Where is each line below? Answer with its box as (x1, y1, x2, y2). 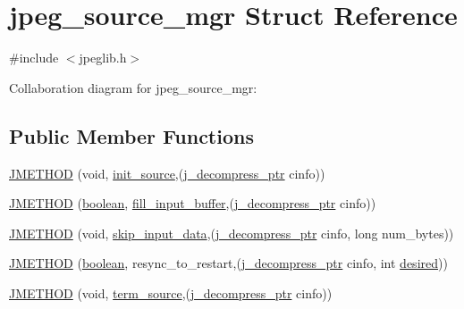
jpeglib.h (79, 48, 127, 67)
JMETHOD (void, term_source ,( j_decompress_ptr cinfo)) (9, 283, 333, 302)
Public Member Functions (9, 121, 254, 149)
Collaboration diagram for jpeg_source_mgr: (9, 78, 257, 96)
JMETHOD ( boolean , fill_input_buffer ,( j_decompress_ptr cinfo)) (9, 194, 376, 213)
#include (9, 48, 59, 67)
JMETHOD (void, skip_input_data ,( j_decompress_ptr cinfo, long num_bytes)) (9, 223, 454, 242)
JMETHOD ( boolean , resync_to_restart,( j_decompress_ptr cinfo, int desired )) (9, 254, 448, 272)
